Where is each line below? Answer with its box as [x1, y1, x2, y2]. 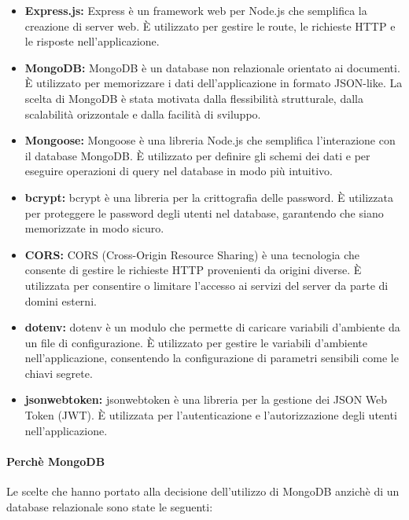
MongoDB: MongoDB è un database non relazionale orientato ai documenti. [24, 59, 400, 75]
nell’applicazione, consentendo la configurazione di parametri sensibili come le [24, 350, 399, 366]
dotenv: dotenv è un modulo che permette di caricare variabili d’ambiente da [24, 319, 400, 335]
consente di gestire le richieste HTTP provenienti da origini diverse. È [24, 262, 362, 278]
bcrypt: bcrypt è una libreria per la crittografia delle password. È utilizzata [24, 189, 393, 205]
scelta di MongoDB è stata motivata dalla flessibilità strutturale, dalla [24, 90, 363, 106]
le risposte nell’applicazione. [24, 33, 160, 49]
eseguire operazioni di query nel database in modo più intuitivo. [24, 163, 333, 179]
